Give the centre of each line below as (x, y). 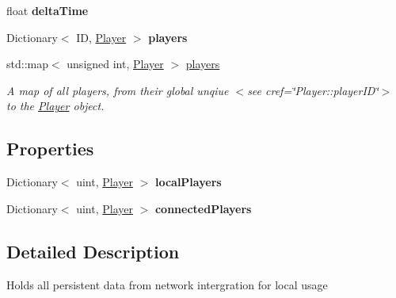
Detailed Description (93, 251)
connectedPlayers (203, 208)
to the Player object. (55, 106)
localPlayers (188, 182)
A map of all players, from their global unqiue (118, 90)
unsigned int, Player (115, 64)
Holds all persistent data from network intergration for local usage (167, 284)
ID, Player (101, 37)
